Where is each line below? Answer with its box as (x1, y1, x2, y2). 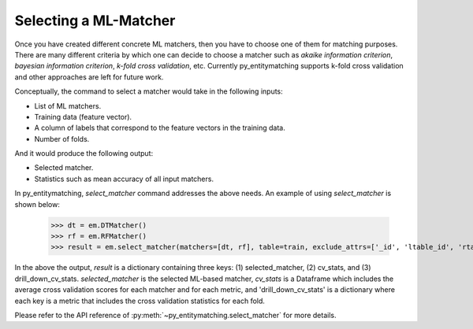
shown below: (14, 199, 61, 209)
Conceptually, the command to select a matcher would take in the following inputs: (14, 87, 283, 96)
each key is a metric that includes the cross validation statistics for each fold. (14, 296, 266, 305)
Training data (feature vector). (34, 112, 132, 121)
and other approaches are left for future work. (14, 72, 164, 82)
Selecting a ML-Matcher (14, 12, 176, 29)
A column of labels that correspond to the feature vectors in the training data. (34, 123, 285, 133)
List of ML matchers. (34, 101, 102, 110)
